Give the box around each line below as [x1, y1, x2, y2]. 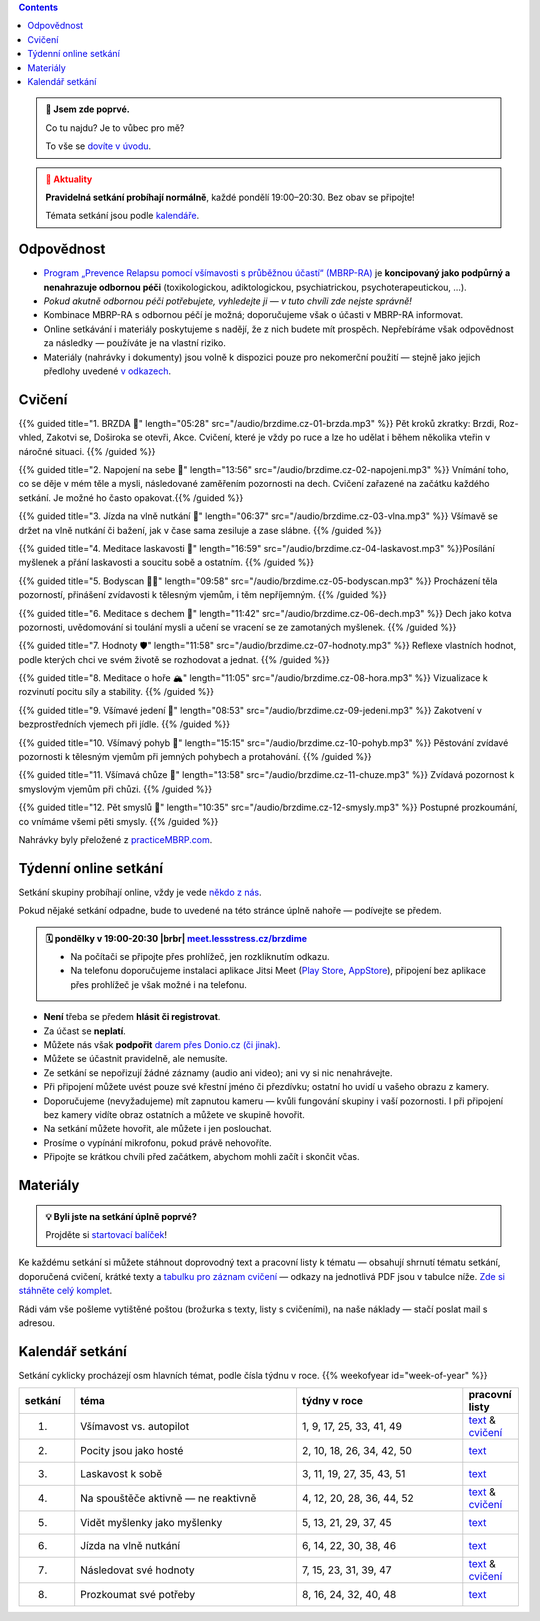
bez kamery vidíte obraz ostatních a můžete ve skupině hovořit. [43, 1108, 305, 1120]
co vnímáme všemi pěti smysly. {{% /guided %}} [18, 815, 219, 827]
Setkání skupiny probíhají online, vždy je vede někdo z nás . [18, 886, 262, 898]
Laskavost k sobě [80, 1467, 163, 1481]
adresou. [18, 1316, 55, 1329]
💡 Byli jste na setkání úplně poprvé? [45, 1210, 197, 1222]
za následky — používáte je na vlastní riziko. [43, 337, 227, 349]
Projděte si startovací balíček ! [45, 1228, 167, 1240]
